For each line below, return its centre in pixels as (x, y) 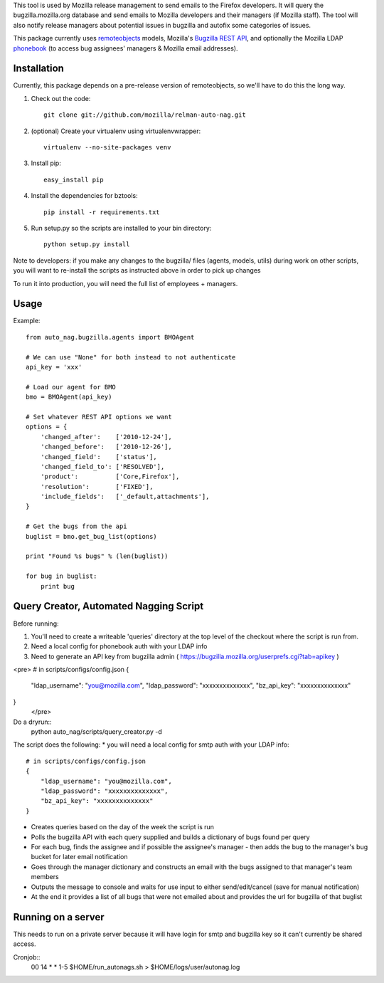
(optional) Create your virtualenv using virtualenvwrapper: (116, 131)
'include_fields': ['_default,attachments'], (125, 497)
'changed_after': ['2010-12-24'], (106, 437)
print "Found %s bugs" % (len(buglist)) (97, 556)
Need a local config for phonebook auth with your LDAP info (119, 646)
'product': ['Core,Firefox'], (110, 477)
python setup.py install (87, 245)
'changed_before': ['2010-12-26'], (106, 447)
